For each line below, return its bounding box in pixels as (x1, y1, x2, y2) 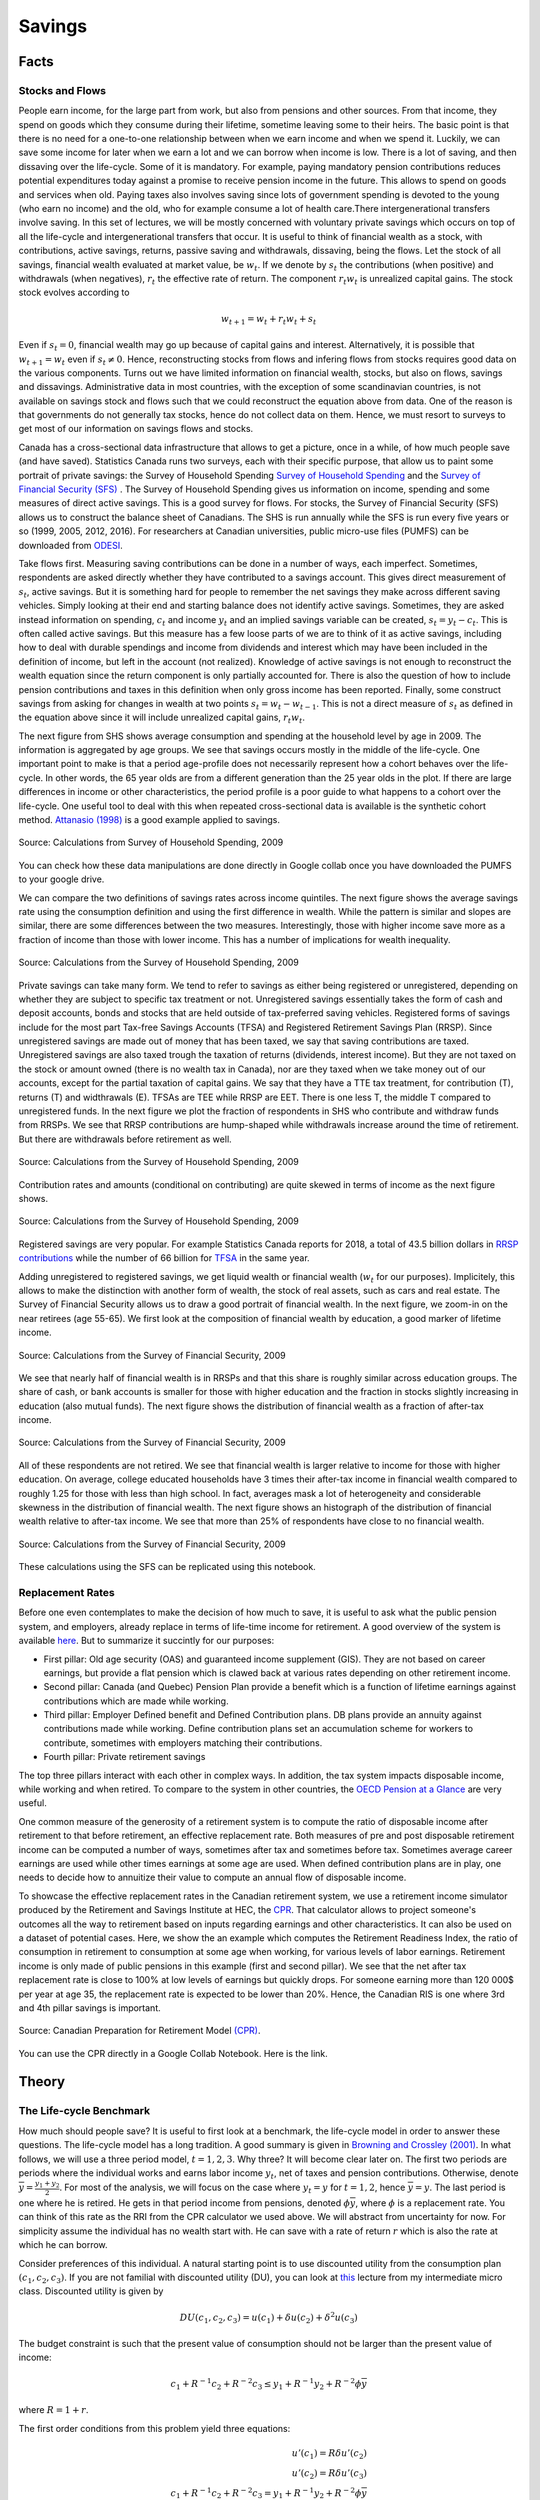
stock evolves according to (18, 286, 130, 299)
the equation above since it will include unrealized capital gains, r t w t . (18, 711, 305, 726)
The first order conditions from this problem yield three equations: (18, 2422, 291, 2434)
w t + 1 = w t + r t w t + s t (220, 313, 317, 327)
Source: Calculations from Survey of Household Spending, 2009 (18, 836, 284, 849)
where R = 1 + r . (18, 2404, 89, 2416)
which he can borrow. (18, 2239, 109, 2251)
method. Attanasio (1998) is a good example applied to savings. (18, 814, 280, 826)
